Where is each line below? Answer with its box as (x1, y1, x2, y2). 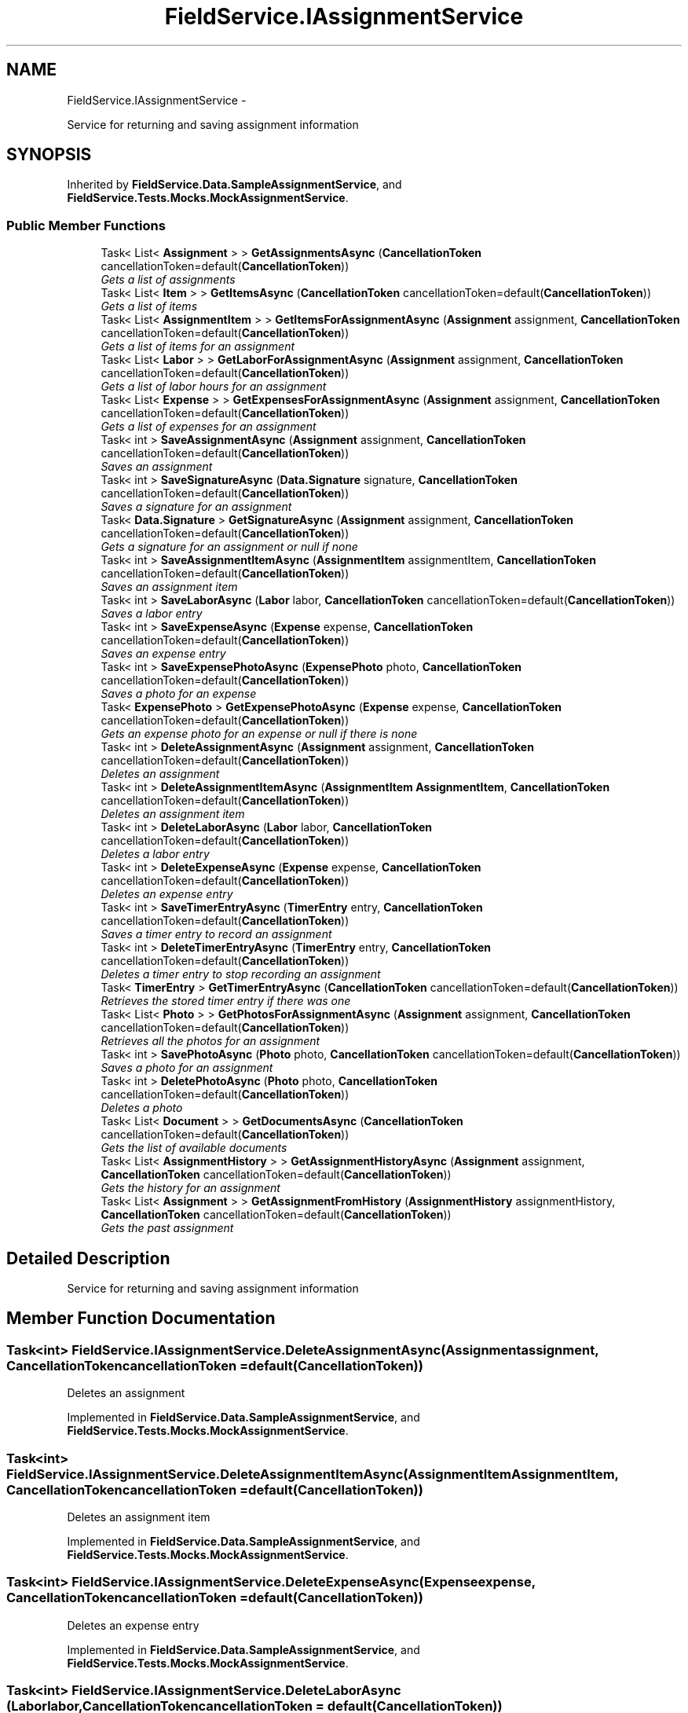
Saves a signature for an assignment (101, 500, 292, 514)
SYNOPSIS (6, 145, 92, 165)
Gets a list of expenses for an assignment (101, 420, 317, 434)
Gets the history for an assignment (101, 1181, 280, 1195)
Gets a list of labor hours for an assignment (101, 380, 327, 394)
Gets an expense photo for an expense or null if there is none (101, 727, 418, 741)
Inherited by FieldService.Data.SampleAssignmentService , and (67, 178, 402, 192)
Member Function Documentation (6, 1308, 276, 1329)
